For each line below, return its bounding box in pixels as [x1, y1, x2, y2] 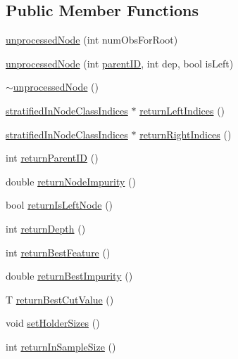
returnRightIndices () [139, 126, 232, 141]
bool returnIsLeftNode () [6, 197, 113, 212]
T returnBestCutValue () [6, 292, 114, 306]
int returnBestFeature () [6, 244, 111, 259]
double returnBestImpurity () [6, 268, 133, 283]
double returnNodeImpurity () [6, 174, 136, 188]
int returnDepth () [6, 221, 86, 235]
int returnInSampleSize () [6, 339, 116, 353]
